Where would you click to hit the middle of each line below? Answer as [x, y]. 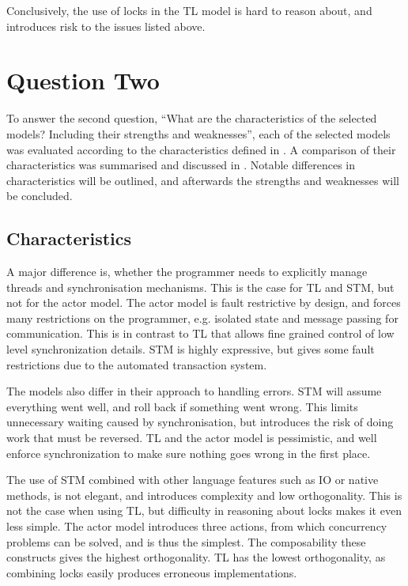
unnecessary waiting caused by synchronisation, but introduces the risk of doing [200, 422]
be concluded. [40, 196]
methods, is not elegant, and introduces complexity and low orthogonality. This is [204, 495]
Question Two [83, 80]
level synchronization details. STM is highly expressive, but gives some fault [191, 349]
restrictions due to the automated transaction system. [137, 364]
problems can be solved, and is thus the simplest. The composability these [186, 541]
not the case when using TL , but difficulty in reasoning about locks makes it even [204, 510]
